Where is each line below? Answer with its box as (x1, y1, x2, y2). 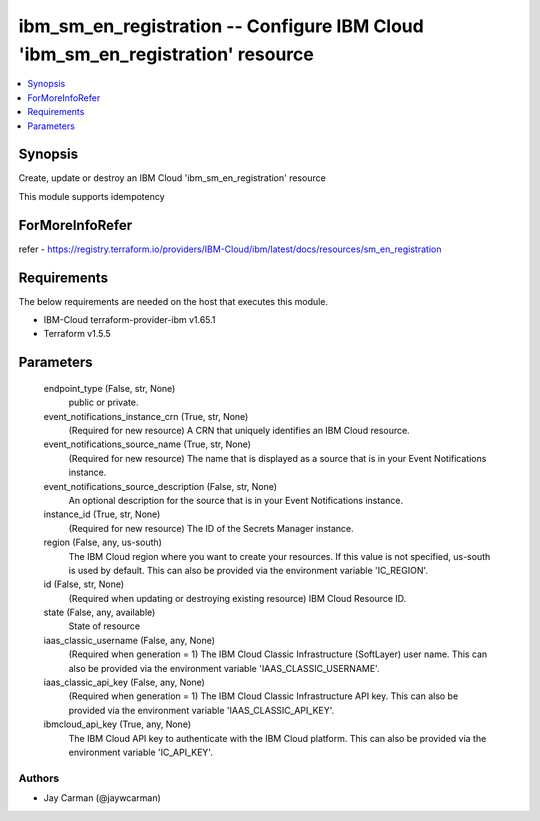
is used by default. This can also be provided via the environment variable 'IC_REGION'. (68, 564, 429, 576)
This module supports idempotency (18, 190, 165, 202)
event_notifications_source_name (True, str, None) (43, 438, 252, 450)
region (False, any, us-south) (43, 536, 162, 549)
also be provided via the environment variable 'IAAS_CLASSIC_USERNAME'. (68, 662, 380, 674)
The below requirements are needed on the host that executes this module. (18, 295, 329, 307)
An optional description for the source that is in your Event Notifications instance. (68, 494, 404, 506)
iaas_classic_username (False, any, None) (43, 634, 215, 646)
